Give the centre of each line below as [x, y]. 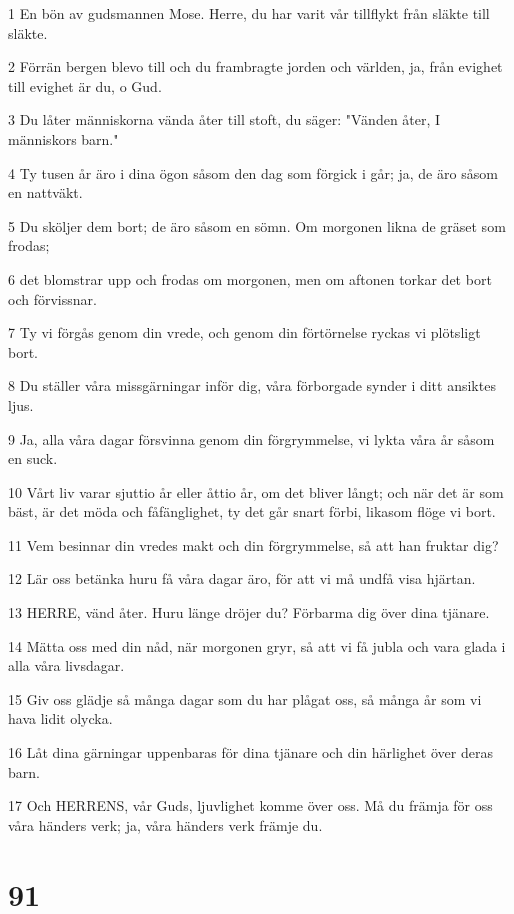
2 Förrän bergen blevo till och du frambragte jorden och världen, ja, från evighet [255, 66]
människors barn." [63, 138]
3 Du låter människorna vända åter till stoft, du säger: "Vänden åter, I [224, 119]
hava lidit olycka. [60, 718]
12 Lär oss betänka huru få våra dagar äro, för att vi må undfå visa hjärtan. [242, 578]
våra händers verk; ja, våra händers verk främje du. [165, 824]
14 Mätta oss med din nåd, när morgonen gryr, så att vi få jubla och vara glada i [257, 645]
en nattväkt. [45, 192]
